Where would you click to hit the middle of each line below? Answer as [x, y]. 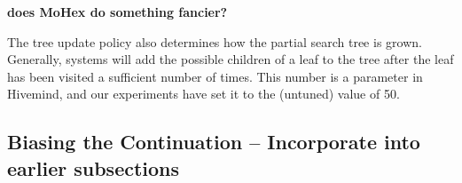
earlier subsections [94, 167]
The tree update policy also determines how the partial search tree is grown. [215, 41]
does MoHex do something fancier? [117, 12]
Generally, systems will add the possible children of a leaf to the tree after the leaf [231, 59]
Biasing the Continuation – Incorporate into [214, 142]
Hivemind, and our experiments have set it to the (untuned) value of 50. [204, 94]
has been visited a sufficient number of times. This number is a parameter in [215, 76]
